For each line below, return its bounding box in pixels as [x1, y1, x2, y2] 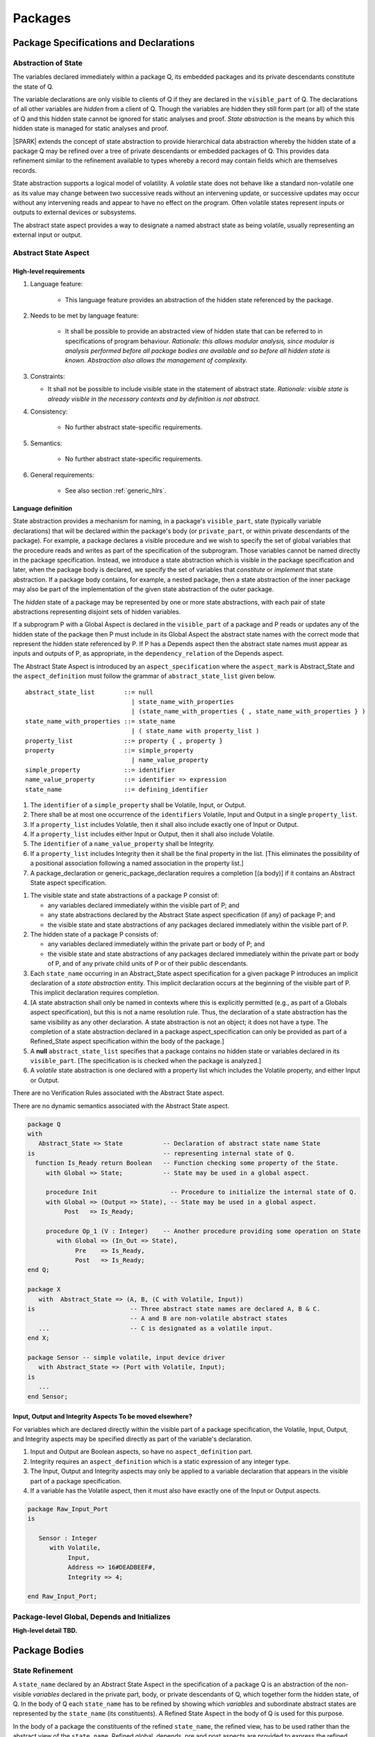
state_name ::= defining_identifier [25, 785, 208, 793]
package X [27, 1285, 61, 1294]
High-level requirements [12, 267, 85, 275]
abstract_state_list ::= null [25, 688, 154, 696]
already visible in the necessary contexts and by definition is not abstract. [47, 395, 260, 403]
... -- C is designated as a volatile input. [38, 1324, 274, 1332]
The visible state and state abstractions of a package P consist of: [30, 891, 219, 900]
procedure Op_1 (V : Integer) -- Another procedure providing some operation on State [45, 1227, 361, 1235]
